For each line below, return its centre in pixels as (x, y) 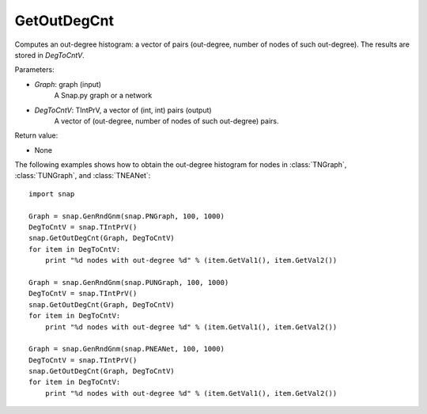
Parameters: (34, 70)
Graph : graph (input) (68, 84)
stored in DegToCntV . (49, 55)
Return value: (36, 135)
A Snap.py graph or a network (103, 96)
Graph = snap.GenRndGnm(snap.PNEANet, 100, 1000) (127, 349)
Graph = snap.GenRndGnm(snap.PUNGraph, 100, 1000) (129, 282)
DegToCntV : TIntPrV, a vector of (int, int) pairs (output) (123, 110)
